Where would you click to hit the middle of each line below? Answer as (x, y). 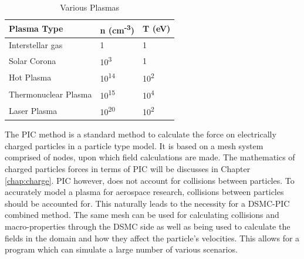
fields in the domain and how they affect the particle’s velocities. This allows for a (152, 238)
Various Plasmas (90, 7)
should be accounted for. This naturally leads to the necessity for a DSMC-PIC (147, 203)
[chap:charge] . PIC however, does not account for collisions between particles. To (150, 180)
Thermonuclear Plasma (50, 94)
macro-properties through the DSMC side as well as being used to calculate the (148, 226)
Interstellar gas (36, 45)
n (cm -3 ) (117, 29)
